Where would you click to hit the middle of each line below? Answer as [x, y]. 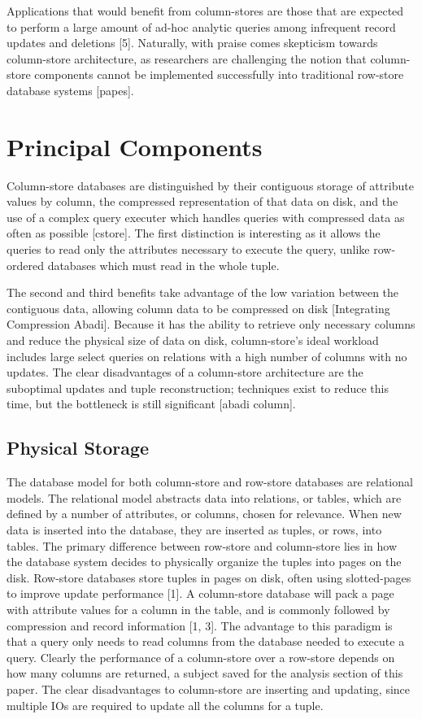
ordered [25, 265]
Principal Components [135, 146]
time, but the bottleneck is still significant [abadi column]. [151, 404]
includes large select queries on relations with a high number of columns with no [207, 356]
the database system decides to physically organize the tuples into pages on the [204, 562]
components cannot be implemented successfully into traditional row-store [219, 74]
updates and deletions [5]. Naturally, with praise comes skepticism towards [192, 43]
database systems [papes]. [70, 90]
